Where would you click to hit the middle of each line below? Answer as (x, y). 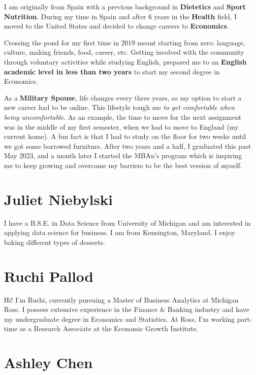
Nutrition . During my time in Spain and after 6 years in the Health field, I (120, 16)
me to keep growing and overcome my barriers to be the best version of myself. (123, 165)
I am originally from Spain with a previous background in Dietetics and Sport (125, 6)
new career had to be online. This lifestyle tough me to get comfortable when (119, 107)
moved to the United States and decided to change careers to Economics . (116, 26)
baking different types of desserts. (55, 242)
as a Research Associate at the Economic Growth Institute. (109, 328)
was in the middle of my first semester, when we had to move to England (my (121, 126)
